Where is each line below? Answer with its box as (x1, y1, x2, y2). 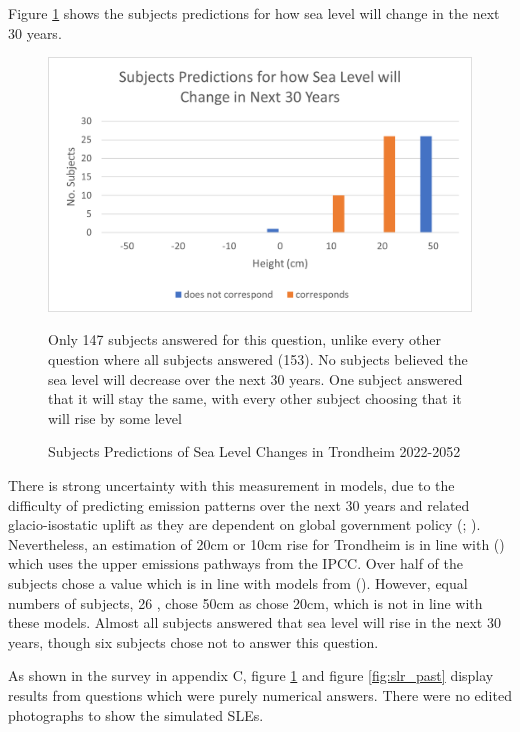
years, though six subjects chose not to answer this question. (8, 631, 379, 652)
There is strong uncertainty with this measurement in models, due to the (8, 474, 455, 495)
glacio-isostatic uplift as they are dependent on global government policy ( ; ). (8, 514, 481, 535)
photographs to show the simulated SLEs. (8, 704, 264, 725)
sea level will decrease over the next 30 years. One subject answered (48, 368, 463, 389)
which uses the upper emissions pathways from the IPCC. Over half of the (8, 553, 463, 574)
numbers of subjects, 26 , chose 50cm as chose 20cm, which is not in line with (8, 592, 483, 613)
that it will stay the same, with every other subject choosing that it (48, 388, 462, 409)
